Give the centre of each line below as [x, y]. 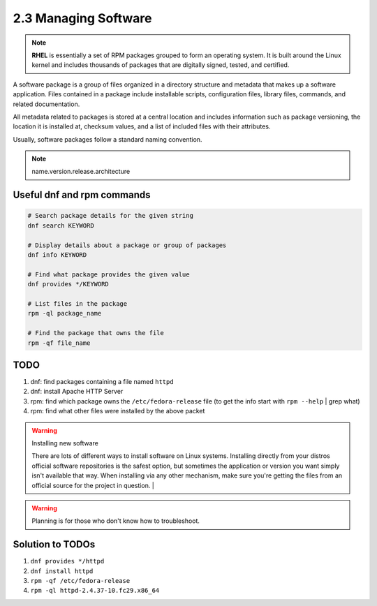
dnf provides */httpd [67, 561]
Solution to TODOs [54, 545]
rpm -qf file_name [59, 343]
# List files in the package [77, 303]
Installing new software [65, 443]
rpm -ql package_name [65, 313]
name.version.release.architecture [81, 172]
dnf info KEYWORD [57, 255]
